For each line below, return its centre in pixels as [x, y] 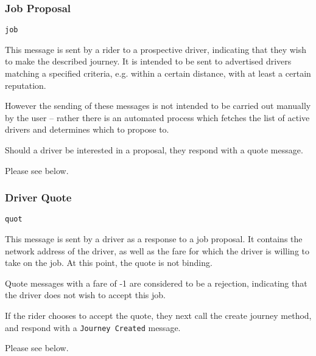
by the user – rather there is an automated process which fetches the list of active [157, 117]
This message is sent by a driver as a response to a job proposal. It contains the [154, 239]
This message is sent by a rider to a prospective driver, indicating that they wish [156, 49]
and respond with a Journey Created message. [93, 327]
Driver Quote [38, 197]
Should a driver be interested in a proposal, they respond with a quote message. [154, 150]
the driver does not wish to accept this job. [85, 295]
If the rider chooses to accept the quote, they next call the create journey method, [158, 316]
